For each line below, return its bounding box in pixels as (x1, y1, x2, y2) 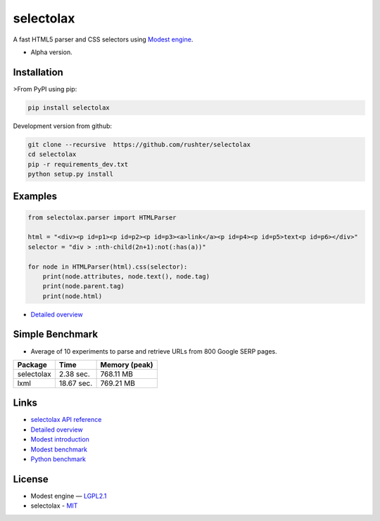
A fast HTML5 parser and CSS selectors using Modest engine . (13, 35, 194, 44)
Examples (13, 191, 58, 202)
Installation (13, 66, 63, 78)
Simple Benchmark (13, 328, 99, 340)
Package (17, 359, 47, 369)
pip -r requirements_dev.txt (27, 160, 129, 168)
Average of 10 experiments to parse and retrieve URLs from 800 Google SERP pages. (30, 347, 277, 355)
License (13, 473, 49, 485)
